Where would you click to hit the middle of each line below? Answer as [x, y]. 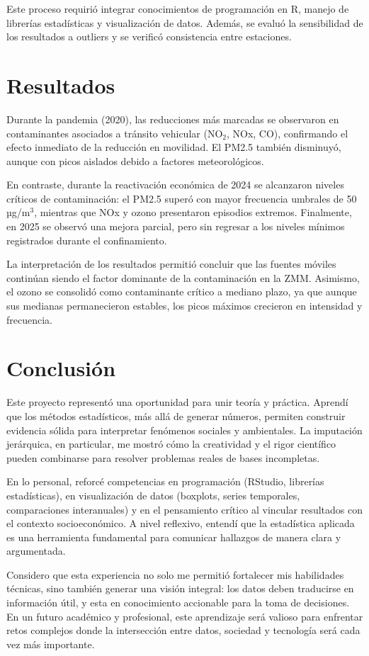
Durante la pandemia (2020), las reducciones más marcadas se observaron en [173, 119]
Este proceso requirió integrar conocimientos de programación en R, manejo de [178, 9]
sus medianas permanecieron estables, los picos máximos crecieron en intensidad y [184, 306]
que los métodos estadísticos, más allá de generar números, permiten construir [176, 415]
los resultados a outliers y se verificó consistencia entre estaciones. [149, 36]
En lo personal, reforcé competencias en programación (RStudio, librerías [165, 481]
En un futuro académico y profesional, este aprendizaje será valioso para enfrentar [185, 616]
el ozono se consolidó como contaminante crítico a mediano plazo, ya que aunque [182, 292]
